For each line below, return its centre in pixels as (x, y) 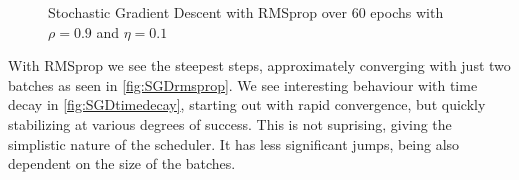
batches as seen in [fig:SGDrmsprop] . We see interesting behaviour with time (243, 84)
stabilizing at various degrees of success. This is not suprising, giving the (230, 123)
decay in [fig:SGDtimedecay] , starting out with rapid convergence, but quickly (247, 104)
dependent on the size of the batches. (122, 163)
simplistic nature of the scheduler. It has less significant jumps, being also (234, 143)
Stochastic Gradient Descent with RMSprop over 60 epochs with (246, 12)
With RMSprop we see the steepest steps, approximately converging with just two (259, 65)
